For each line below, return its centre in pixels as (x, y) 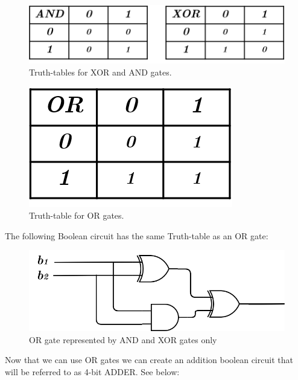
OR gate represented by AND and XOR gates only (123, 339)
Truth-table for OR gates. (77, 215)
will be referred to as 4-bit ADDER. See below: (92, 371)
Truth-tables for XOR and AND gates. (100, 72)
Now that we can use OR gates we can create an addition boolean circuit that (149, 360)
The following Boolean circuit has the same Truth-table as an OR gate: (137, 235)
